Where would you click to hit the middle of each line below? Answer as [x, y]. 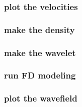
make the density [39, 29]
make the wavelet [40, 52]
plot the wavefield [41, 98]
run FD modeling [40, 75]
